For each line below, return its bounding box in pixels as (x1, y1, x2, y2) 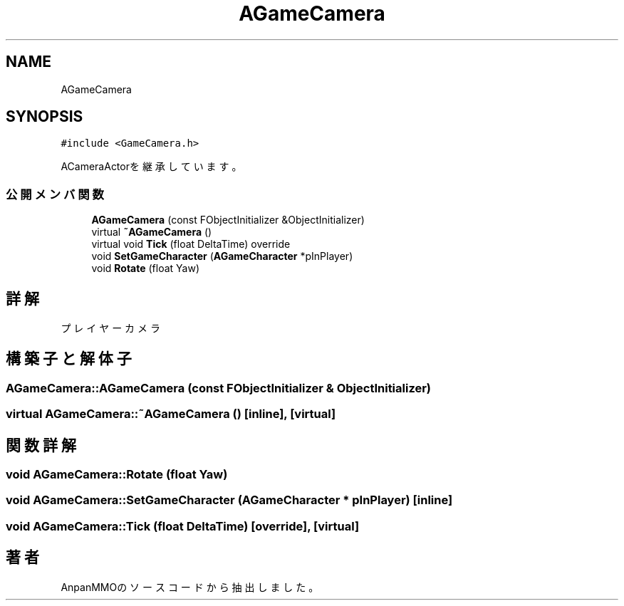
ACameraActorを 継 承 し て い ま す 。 (61, 160, 242, 173)
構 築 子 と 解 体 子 (6, 350, 132, 368)
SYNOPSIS (6, 108, 83, 126)
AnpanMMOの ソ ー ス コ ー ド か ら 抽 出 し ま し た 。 (61, 580, 319, 593)
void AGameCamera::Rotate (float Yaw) (6, 467, 228, 482)
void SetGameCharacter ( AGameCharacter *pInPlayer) (91, 250, 353, 263)
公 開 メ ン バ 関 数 (6, 187, 104, 202)
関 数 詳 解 (6, 436, 76, 454)
